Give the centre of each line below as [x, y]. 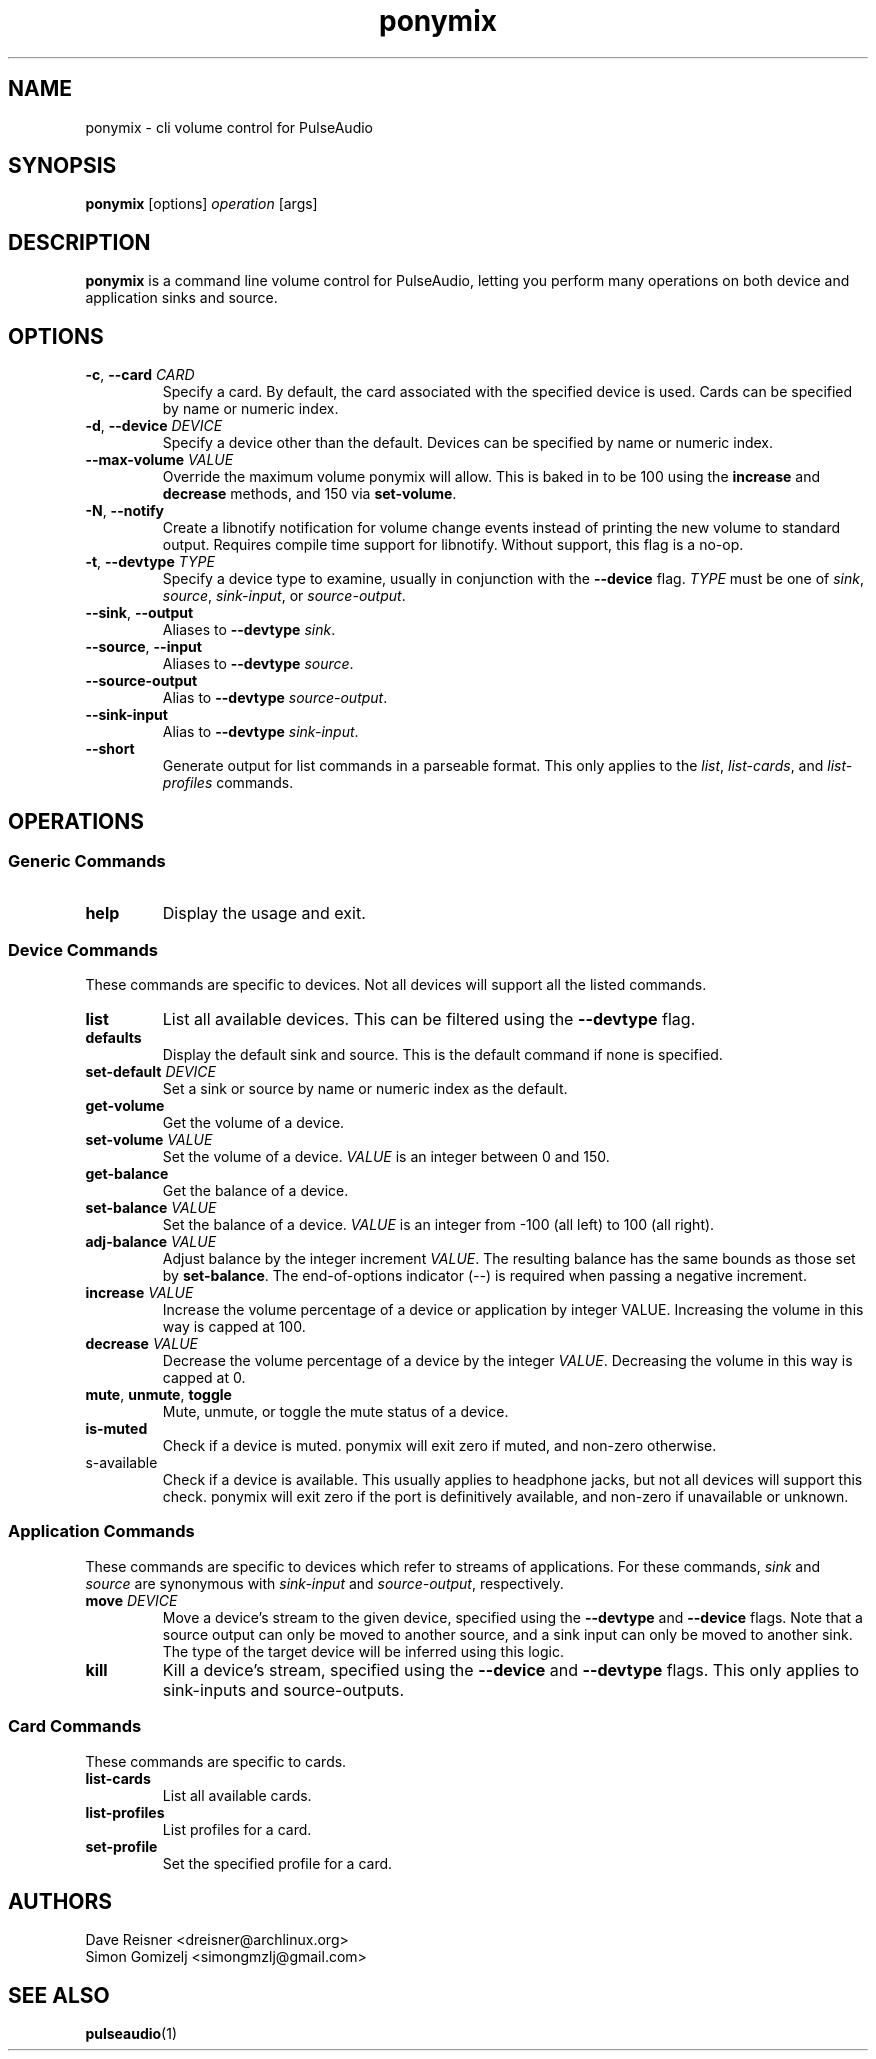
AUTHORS [60, 1902]
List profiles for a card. [237, 1829]
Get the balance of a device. [255, 1191]
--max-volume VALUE [159, 460]
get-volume [125, 1106]
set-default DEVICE [150, 1072]
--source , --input [143, 647]
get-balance [127, 1174]
